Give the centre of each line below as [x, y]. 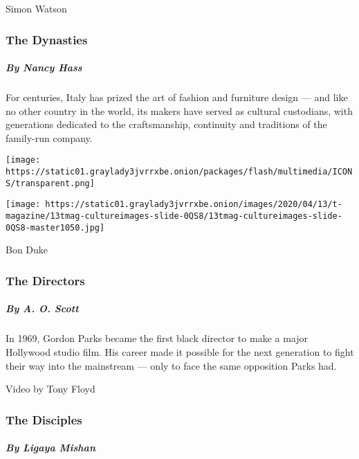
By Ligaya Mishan [50, 448]
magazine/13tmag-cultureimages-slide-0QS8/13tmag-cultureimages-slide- [174, 216]
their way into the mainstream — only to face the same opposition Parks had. [171, 365]
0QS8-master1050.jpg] [55, 227]
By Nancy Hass [44, 67]
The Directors [45, 280]
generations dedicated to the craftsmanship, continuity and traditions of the [166, 124]
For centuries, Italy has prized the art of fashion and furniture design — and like [177, 97]
